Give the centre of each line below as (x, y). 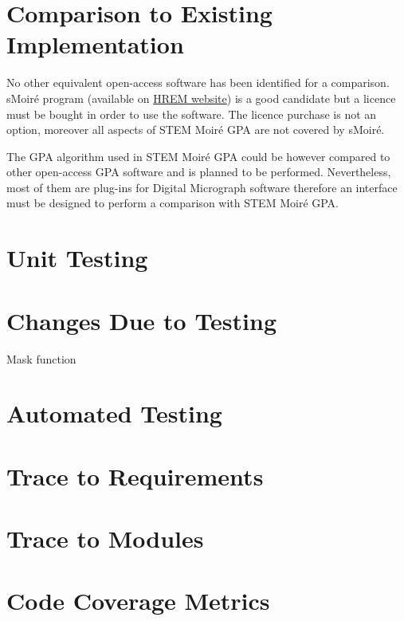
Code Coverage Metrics (138, 601)
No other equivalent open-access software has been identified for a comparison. (198, 83)
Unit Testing (77, 258)
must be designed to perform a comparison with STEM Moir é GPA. (173, 203)
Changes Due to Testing (142, 320)
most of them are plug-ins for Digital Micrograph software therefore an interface (202, 187)
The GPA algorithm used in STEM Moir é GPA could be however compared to (198, 156)
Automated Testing (114, 413)
